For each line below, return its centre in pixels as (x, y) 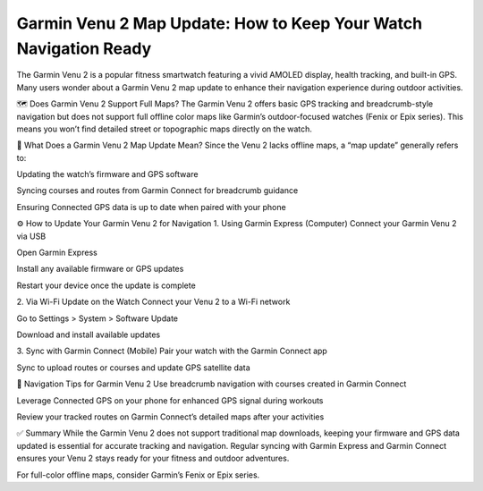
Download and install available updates (89, 334)
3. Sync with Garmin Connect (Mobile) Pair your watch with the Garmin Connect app (172, 351)
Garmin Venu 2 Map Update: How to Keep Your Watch (220, 23)
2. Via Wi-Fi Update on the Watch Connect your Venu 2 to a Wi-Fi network (153, 302)
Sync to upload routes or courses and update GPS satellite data (133, 368)
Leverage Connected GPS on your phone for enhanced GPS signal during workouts (170, 400)
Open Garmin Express (57, 253)
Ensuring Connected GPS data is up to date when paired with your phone (151, 207)
